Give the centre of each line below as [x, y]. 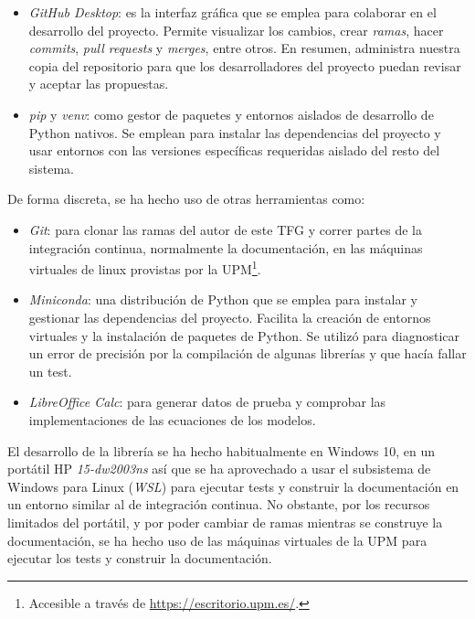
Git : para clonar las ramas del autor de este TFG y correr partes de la [225, 229]
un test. [50, 371]
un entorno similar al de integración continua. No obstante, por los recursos [219, 504]
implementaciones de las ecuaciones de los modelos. [172, 419]
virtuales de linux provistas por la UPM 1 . [145, 267]
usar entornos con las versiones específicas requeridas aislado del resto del [234, 150]
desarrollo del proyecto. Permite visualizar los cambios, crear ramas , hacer [236, 30]
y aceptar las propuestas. [99, 84]
